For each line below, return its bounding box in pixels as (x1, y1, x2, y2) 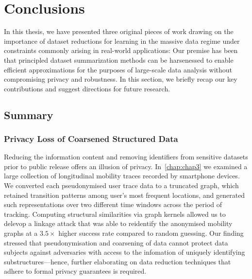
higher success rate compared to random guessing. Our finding (58, 228, 244, 238)
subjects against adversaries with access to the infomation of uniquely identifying (4, 247, 245, 257)
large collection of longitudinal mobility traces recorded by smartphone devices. (4, 171, 240, 181)
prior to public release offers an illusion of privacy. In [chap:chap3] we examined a (4, 161, 248, 171)
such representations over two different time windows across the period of (4, 199, 222, 209)
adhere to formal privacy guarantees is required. (4, 266, 147, 276)
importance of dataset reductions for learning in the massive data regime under (4, 35, 240, 46)
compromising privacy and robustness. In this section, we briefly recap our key (4, 74, 237, 84)
